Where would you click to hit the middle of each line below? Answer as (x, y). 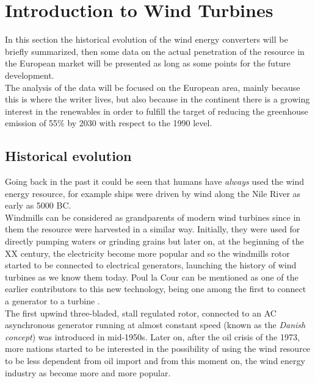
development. (30, 75)
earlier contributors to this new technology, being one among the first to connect (156, 289)
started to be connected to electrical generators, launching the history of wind (151, 265)
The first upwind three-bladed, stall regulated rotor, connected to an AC (141, 313)
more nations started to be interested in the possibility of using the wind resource (158, 349)
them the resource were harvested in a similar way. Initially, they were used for (153, 229)
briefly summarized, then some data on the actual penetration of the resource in (155, 51)
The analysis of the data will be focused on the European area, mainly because (153, 87)
